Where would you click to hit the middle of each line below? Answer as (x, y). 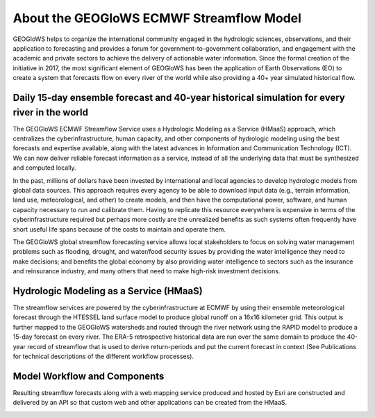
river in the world (50, 112)
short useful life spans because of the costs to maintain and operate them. (119, 229)
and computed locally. (44, 168)
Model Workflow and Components (89, 376)
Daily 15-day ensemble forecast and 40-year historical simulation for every (179, 97)
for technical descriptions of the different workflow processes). (103, 356)
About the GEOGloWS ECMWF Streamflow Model (157, 18)
